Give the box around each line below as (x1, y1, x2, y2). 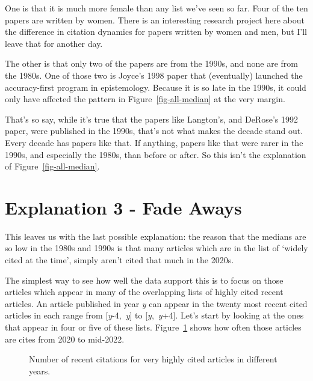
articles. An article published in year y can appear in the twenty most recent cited (5, 297, 308, 309)
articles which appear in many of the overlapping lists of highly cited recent (5, 285, 284, 298)
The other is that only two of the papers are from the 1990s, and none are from (5, 57, 298, 70)
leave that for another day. (5, 37, 103, 49)
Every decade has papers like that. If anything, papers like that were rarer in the (5, 136, 303, 148)
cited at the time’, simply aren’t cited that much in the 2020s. (5, 254, 234, 266)
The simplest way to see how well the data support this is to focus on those (5, 273, 284, 286)
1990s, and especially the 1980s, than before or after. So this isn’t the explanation (5, 148, 306, 160)
